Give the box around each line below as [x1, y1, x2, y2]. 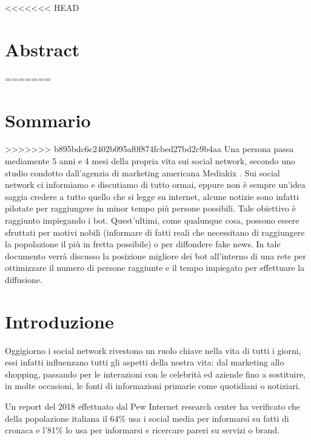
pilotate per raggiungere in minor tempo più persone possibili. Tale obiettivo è [5, 202, 296, 215]
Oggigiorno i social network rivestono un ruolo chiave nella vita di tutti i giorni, [5, 344, 301, 356]
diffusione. [5, 273, 42, 285]
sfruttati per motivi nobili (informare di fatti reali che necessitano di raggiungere [5, 225, 305, 238]
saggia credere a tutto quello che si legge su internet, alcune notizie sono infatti [5, 190, 299, 202]
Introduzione [5, 308, 114, 333]
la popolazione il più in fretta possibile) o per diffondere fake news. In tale [5, 238, 281, 250]
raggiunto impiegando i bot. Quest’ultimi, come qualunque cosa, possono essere [5, 214, 299, 226]
